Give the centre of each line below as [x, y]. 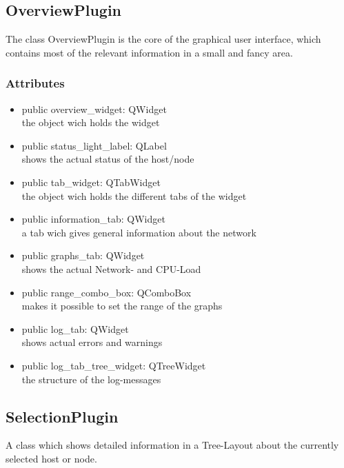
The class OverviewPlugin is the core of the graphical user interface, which [163, 39]
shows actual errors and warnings [92, 342]
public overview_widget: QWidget [94, 109]
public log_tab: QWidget [75, 328]
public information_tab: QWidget [93, 219]
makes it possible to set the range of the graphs [122, 306]
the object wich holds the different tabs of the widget [134, 195]
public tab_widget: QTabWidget [91, 182]
